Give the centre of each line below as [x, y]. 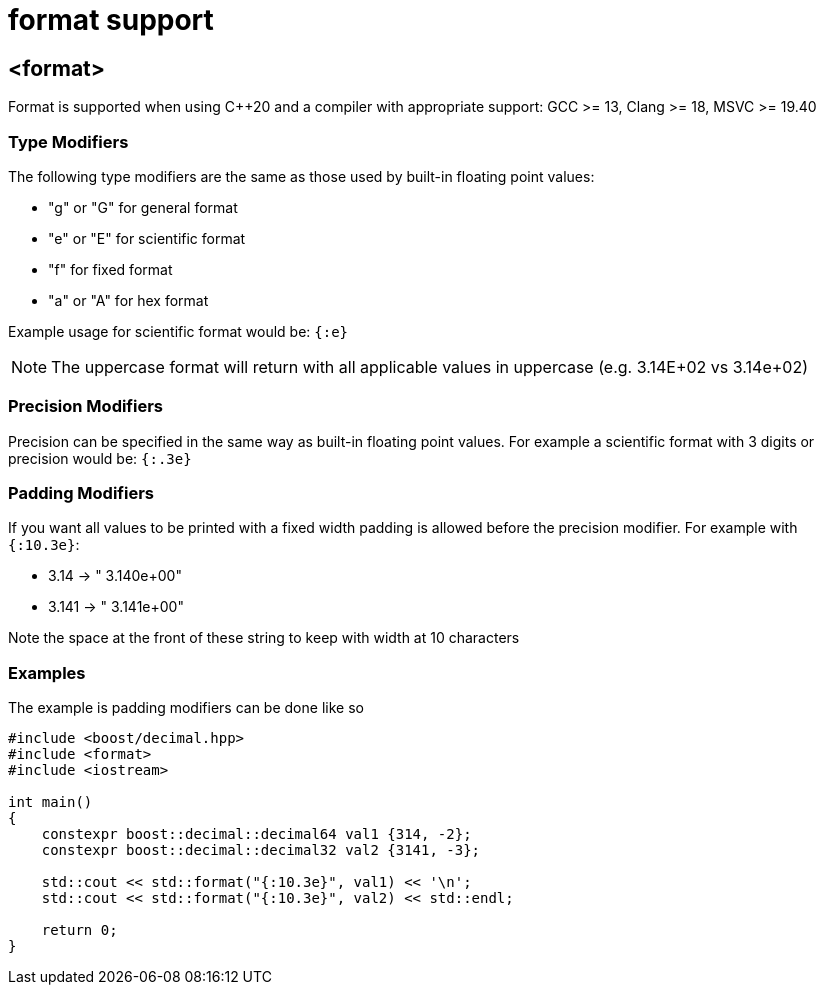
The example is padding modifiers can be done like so [186, 708]
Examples [47, 672]
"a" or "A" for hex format [128, 300]
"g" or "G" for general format [143, 207]
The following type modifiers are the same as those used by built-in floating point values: [301, 176]
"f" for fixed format [110, 269]
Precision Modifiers [86, 406]
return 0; [79, 930]
